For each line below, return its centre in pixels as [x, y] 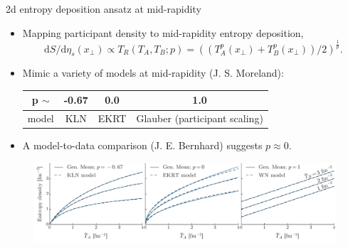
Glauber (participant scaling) [200, 118]
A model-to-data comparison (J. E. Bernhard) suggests [142, 145]
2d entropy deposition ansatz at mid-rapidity [104, 9]
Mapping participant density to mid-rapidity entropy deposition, [163, 32]
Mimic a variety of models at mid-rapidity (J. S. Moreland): [153, 73]
